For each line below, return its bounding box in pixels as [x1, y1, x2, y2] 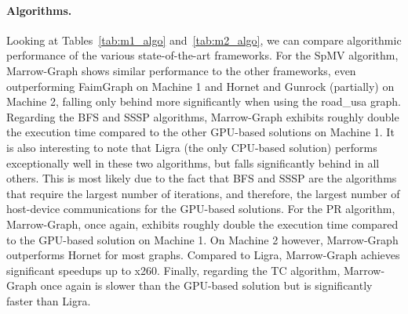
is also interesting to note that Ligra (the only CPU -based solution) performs [6, 139, 377, 155]
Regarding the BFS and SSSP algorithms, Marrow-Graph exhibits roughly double [6, 108, 399, 125]
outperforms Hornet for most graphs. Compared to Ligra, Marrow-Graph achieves [6, 247, 400, 263]
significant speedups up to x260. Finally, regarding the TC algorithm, [6, 262, 341, 278]
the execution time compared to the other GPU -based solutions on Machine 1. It [6, 124, 395, 140]
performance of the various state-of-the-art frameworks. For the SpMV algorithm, [6, 47, 399, 63]
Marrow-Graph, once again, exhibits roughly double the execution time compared [6, 215, 399, 232]
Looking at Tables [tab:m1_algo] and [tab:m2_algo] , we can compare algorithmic [6, 31, 402, 48]
